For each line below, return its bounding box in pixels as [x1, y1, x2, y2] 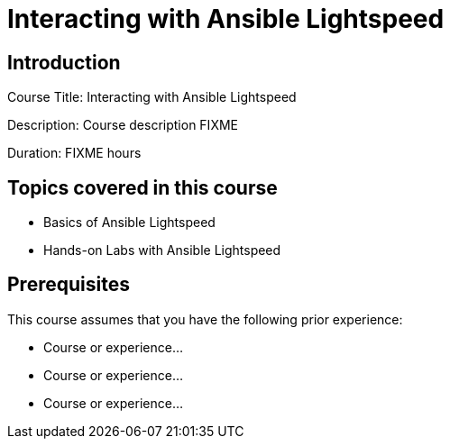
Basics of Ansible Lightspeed [43, 214, 216, 231]
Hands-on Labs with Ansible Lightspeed [43, 242, 281, 259]
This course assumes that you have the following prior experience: [7, 311, 403, 327]
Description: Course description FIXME [7, 117, 238, 133]
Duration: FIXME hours [7, 145, 142, 161]
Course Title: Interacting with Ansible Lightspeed [7, 89, 297, 105]
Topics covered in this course [7, 176, 278, 199]
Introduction [7, 50, 121, 74]
